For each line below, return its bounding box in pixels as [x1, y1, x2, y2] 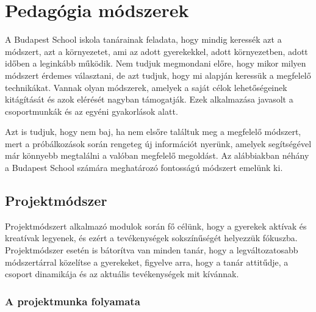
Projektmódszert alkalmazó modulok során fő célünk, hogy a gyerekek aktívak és [5, 219, 307, 232]
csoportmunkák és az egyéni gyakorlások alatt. [5, 104, 178, 117]
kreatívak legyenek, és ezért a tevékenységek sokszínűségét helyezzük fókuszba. [5, 231, 298, 244]
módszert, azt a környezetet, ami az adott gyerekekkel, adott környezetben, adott [5, 45, 308, 57]
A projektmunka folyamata [5, 293, 140, 308]
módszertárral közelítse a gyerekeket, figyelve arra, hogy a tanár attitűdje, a [5, 255, 289, 268]
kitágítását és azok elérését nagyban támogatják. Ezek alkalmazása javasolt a [5, 93, 293, 106]
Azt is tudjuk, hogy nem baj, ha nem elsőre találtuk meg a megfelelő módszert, [5, 125, 301, 138]
